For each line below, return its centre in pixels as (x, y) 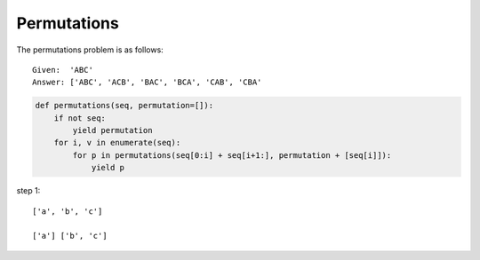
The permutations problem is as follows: (90, 50)
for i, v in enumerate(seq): (117, 143)
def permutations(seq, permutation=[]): (124, 106)
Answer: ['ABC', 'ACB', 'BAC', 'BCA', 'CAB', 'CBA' (147, 83)
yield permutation (112, 130)
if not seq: (80, 118)
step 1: (28, 191)
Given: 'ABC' (63, 70)
